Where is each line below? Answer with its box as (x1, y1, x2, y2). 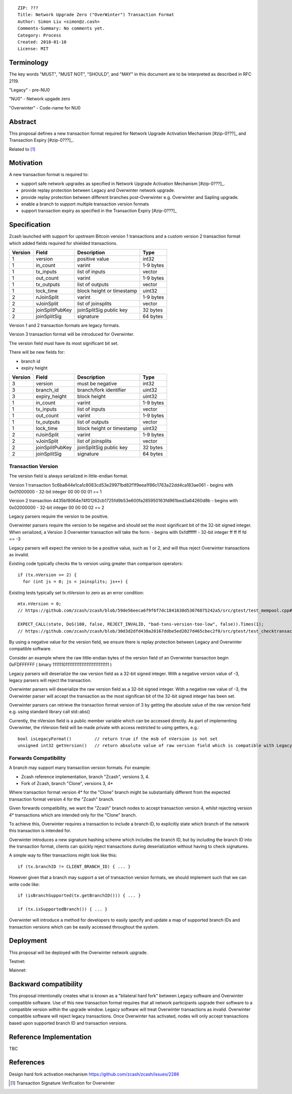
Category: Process (18, 32, 62, 38)
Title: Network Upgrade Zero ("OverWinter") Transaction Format (18, 12, 175, 18)
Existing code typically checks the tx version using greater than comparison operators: (9, 561, 183, 566)
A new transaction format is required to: (9, 172, 89, 178)
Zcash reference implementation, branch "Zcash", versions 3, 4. (21, 774, 149, 780)
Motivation (9, 159, 43, 167)
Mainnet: (9, 967, 27, 973)
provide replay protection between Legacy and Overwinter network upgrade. (21, 187, 175, 193)
